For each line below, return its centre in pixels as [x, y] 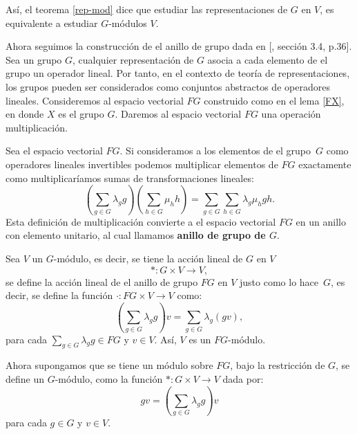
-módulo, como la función [109, 378]
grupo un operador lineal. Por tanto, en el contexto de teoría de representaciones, [178, 73]
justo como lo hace [279, 281]
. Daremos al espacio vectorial [178, 114]
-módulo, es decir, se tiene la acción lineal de [148, 259]
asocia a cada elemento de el [268, 59]
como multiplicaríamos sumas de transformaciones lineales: [130, 178]
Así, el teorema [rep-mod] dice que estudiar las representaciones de [147, 9]
